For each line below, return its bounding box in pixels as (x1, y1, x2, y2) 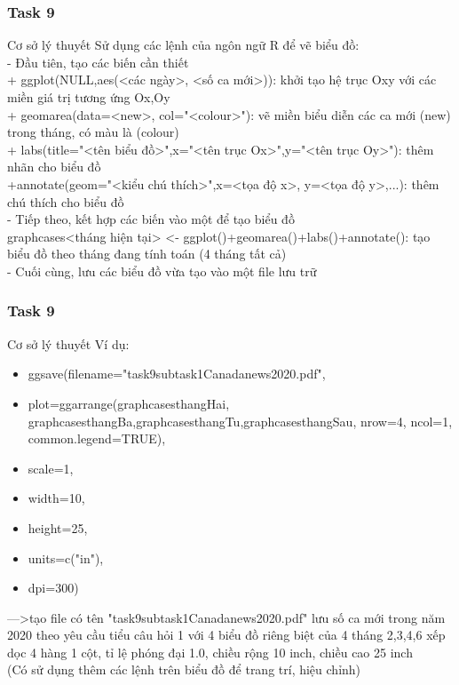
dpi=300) (28, 578, 79, 597)
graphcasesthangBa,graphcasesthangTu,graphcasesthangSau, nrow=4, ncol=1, (28, 411, 453, 430)
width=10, (28, 489, 85, 507)
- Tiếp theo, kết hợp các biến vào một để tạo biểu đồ (7, 210, 295, 228)
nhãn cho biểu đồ (7, 157, 101, 176)
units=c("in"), (28, 548, 104, 567)
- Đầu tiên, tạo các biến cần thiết (7, 52, 189, 71)
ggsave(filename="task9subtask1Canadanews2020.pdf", (28, 364, 326, 383)
